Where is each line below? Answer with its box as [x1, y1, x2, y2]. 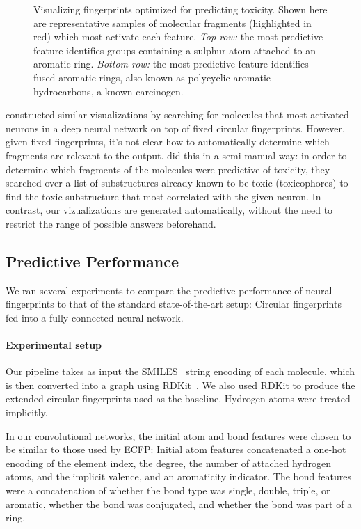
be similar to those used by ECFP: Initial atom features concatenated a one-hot [6, 442, 346, 457]
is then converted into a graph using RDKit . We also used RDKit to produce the [6, 377, 355, 392]
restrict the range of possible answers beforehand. [6, 216, 216, 230]
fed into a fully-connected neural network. [6, 310, 184, 324]
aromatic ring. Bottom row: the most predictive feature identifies [33, 56, 309, 71]
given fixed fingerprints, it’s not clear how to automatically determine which [6, 134, 330, 149]
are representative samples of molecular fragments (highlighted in [33, 15, 312, 30]
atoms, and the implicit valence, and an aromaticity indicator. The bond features [6, 469, 351, 484]
